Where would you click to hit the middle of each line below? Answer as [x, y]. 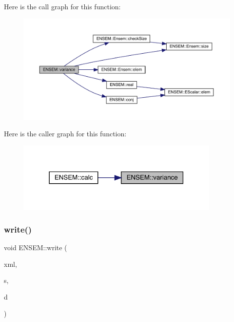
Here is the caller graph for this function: [65, 134]
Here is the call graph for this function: [62, 6]
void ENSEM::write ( [36, 247]
